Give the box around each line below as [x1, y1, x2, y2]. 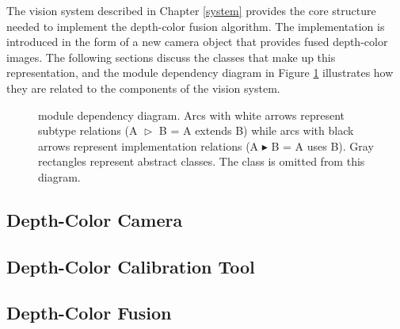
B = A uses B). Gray [271, 137, 374, 154]
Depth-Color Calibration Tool [6, 254, 255, 278]
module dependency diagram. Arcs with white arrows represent [38, 106, 345, 123]
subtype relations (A [38, 122, 138, 139]
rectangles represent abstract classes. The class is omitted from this [38, 153, 365, 170]
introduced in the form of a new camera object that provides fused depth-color [6, 33, 388, 50]
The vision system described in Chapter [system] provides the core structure [6, 2, 376, 18]
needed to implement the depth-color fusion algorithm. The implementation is [6, 17, 385, 34]
